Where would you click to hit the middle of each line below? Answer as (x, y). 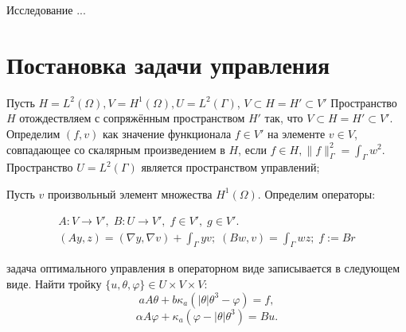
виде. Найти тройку (54, 283)
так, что (284, 118)
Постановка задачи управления (168, 64)
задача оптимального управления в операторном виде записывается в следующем (203, 268)
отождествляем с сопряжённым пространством (132, 118)
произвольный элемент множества (130, 193)
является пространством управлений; (230, 167)
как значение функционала (167, 133)
